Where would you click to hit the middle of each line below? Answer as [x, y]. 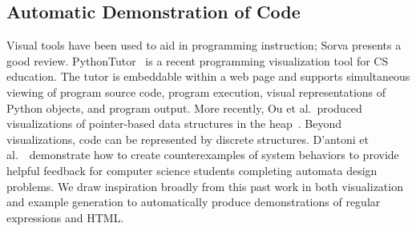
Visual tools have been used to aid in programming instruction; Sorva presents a [204, 45]
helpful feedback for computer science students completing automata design [192, 170]
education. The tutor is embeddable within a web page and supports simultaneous [208, 76]
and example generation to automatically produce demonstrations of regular [194, 202]
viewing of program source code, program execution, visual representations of [196, 92]
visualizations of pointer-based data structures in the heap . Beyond [174, 123]
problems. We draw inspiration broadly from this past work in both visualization [205, 186]
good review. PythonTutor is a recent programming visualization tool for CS [198, 60]
